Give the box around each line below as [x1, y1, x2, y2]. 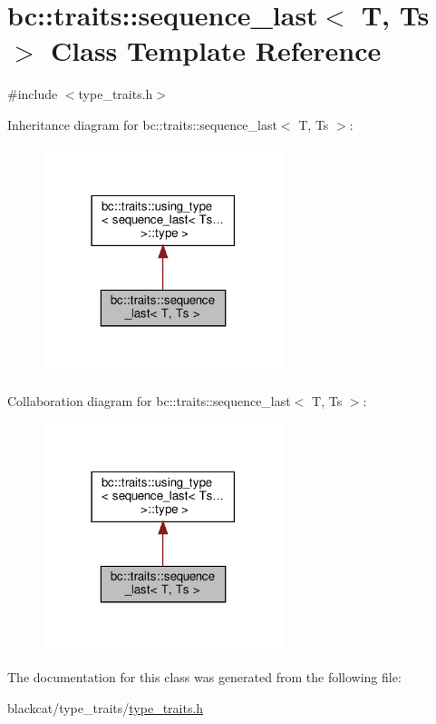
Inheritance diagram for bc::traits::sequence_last [7, 114, 277, 134]
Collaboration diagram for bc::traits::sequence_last [7, 391, 291, 410]
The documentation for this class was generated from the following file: [7, 667, 402, 686]
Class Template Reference [51, 32, 382, 69]
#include [7, 84, 58, 104]
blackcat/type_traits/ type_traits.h [7, 698, 204, 717]
